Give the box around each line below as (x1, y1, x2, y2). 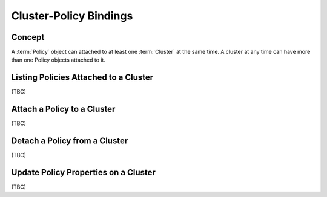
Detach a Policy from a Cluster (11, 136, 128, 146)
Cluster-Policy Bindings (11, 9, 133, 22)
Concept (11, 32, 45, 42)
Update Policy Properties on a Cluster (11, 167, 156, 178)
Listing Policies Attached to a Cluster (11, 73, 154, 83)
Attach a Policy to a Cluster (11, 104, 116, 114)
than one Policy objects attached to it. (11, 56, 106, 63)
